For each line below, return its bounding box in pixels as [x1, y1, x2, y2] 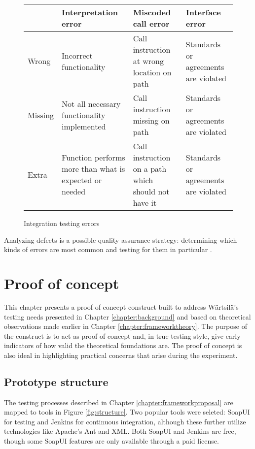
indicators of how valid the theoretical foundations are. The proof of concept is [4, 340, 242, 351]
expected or [62, 174, 102, 186]
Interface [185, 6, 221, 18]
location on [133, 66, 172, 78]
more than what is [62, 163, 125, 174]
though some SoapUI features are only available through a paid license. [4, 436, 219, 446]
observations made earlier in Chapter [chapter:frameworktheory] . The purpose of [4, 321, 247, 331]
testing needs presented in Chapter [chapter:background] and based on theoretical [4, 311, 251, 321]
